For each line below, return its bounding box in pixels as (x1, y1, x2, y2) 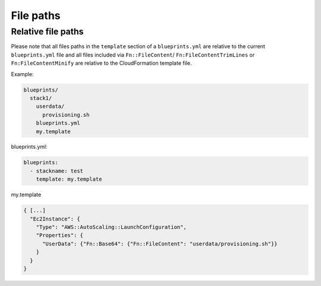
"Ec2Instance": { (30, 215, 80, 222)
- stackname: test (30, 167, 83, 174)
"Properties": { (36, 232, 83, 239)
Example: (11, 70, 34, 77)
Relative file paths (11, 26, 84, 37)
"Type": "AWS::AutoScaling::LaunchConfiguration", (36, 224, 187, 230)
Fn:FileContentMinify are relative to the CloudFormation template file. (11, 59, 192, 67)
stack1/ (30, 95, 52, 101)
